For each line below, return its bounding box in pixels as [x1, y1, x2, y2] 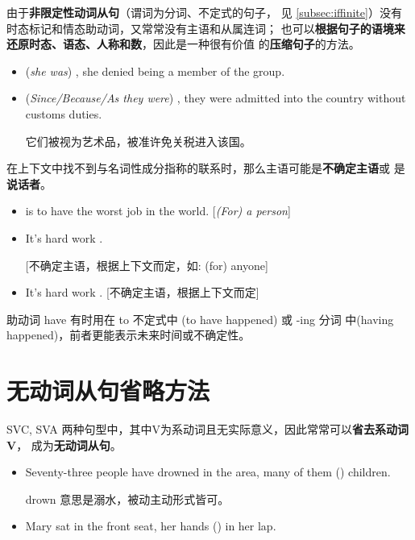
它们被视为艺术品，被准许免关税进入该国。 [25, 132, 251, 149]
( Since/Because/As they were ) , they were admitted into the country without [25, 89, 406, 106]
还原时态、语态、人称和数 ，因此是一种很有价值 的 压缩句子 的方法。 [6, 35, 360, 52]
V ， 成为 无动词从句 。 [6, 436, 122, 453]
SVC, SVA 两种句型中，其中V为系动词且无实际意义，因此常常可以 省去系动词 [6, 421, 409, 438]
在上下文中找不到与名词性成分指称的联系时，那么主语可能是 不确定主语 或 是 [6, 160, 405, 177]
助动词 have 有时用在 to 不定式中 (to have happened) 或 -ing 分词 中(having [6, 310, 394, 327]
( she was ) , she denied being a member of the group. [25, 62, 285, 79]
